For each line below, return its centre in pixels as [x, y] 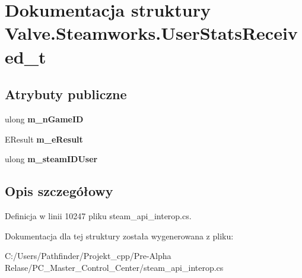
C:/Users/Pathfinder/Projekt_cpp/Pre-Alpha [88, 256]
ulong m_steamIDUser [51, 159]
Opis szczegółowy [59, 191]
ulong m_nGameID [44, 119]
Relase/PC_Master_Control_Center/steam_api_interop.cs [114, 267]
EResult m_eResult [44, 139]
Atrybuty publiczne [66, 94]
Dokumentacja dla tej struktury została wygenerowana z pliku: [119, 236]
